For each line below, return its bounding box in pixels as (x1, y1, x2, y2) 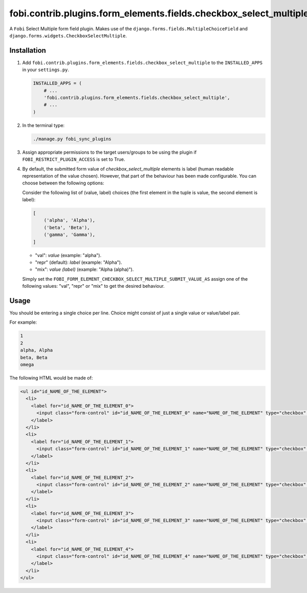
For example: (9, 319, 37, 325)
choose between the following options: (22, 180, 104, 186)
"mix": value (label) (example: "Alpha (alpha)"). (35, 266, 134, 272)
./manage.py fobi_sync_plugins (33, 136, 112, 142)
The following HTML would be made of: (9, 375, 93, 381)
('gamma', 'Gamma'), (43, 232, 96, 238)
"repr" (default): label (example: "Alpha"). (35, 259, 122, 265)
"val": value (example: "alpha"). (35, 252, 102, 258)
